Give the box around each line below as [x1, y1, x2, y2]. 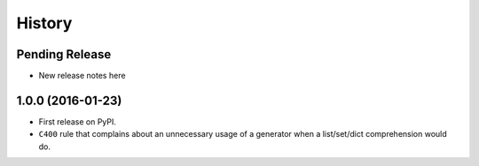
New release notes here [38, 71, 126, 81]
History [16, 13, 73, 33]
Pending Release [16, 47, 112, 62]
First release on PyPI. [38, 116, 117, 127]
